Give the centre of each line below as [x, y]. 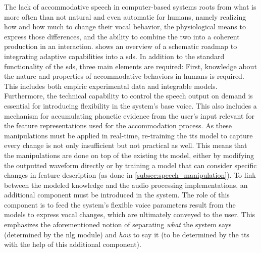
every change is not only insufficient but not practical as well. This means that [126, 145]
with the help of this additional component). [73, 244]
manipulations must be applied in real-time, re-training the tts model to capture [128, 135]
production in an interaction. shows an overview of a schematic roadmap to [121, 46]
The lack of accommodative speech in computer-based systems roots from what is [130, 7]
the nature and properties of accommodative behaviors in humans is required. [124, 76]
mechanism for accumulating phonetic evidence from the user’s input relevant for [129, 115]
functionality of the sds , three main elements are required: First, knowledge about [130, 66]
